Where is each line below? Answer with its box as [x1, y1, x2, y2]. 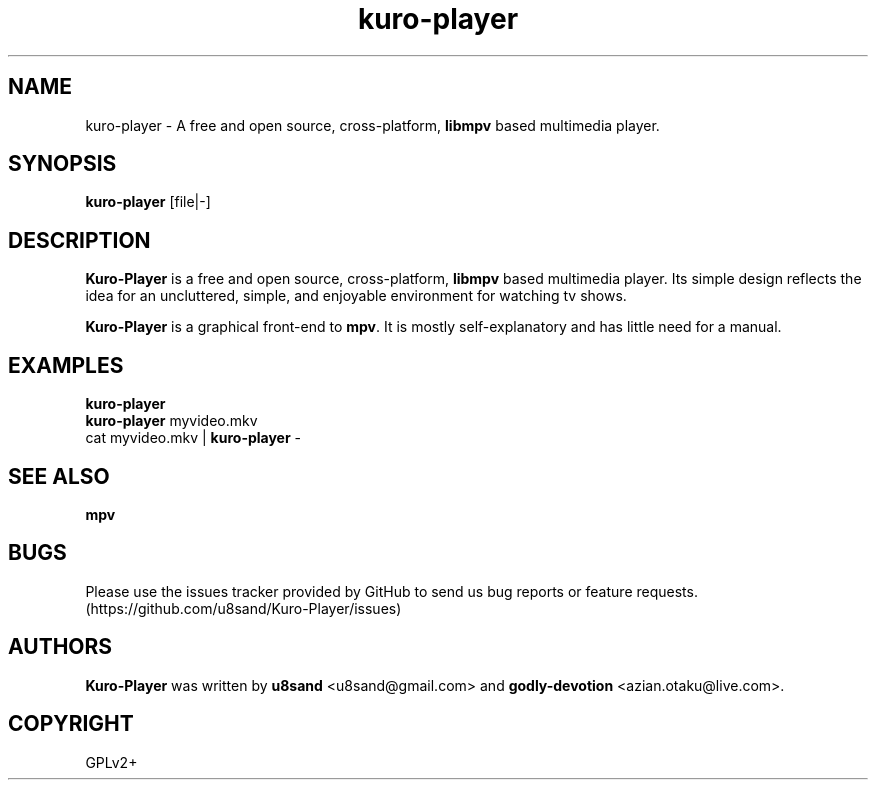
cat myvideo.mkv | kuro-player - [85, 429, 302, 447]
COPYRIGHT [8, 711, 134, 737]
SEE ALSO [8, 463, 110, 489]
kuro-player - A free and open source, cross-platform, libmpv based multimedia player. [85, 116, 660, 134]
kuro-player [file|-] [85, 193, 211, 211]
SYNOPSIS [8, 151, 117, 177]
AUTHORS [8, 634, 113, 660]
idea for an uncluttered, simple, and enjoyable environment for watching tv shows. [85, 287, 627, 305]
